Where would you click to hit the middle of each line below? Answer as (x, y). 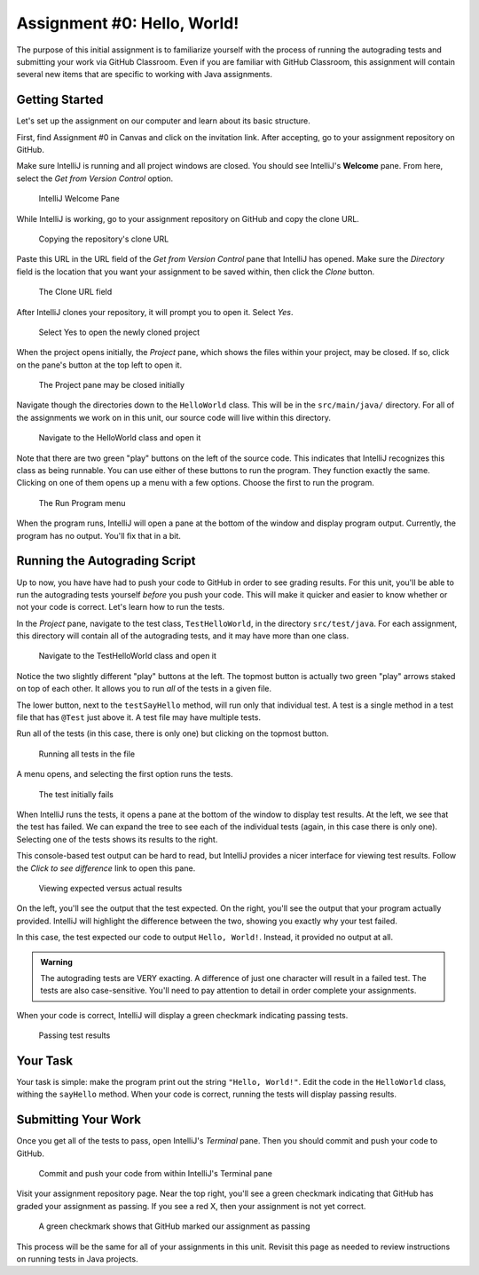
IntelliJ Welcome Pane (79, 199)
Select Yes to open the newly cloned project (119, 332)
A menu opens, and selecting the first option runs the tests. (125, 774)
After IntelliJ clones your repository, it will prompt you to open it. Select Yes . (155, 312)
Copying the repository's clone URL (104, 239)
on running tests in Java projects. (77, 1259)
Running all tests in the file (87, 754)
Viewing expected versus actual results (110, 888)
